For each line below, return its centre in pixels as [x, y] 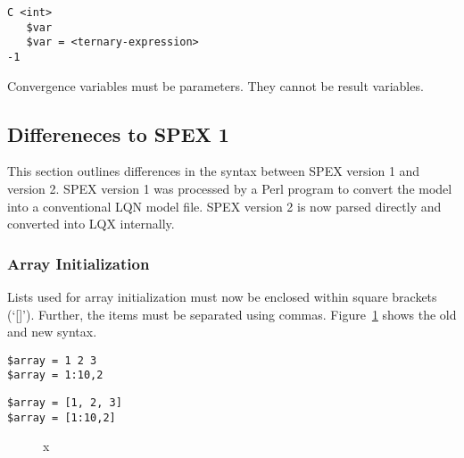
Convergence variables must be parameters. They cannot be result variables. [215, 85]
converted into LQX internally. [91, 224]
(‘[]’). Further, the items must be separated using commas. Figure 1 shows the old [232, 314]
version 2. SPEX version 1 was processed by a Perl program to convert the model [230, 189]
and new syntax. [52, 332]
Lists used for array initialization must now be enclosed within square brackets [222, 297]
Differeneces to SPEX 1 [118, 133]
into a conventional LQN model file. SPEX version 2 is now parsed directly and [224, 206]
